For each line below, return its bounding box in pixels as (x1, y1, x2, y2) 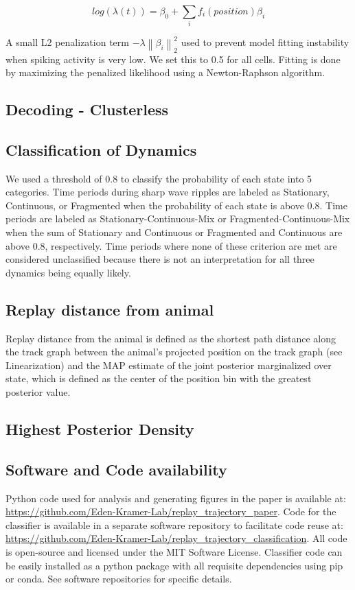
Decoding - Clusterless (5, 99, 169, 120)
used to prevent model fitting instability (181, 35, 350, 49)
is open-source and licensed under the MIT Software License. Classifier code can (5, 544, 343, 558)
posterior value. (5, 385, 71, 399)
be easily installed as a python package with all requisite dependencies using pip (5, 558, 343, 572)
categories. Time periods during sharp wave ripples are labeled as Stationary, (5, 185, 330, 199)
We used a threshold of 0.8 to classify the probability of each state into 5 (5, 171, 312, 185)
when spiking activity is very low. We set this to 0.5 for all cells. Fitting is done (5, 51, 341, 66)
